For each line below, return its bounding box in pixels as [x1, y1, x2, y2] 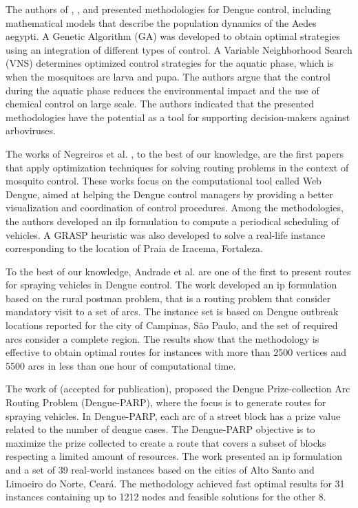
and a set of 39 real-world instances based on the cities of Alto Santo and [6, 463, 315, 476]
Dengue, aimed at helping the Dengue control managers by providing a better [6, 187, 333, 201]
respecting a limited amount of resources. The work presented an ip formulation [6, 449, 343, 463]
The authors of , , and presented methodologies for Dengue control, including [6, 2, 331, 16]
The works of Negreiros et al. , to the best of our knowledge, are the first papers [6, 146, 344, 160]
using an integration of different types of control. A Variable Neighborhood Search [6, 42, 352, 56]
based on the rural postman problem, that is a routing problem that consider [6, 290, 331, 305]
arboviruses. [6, 123, 56, 138]
